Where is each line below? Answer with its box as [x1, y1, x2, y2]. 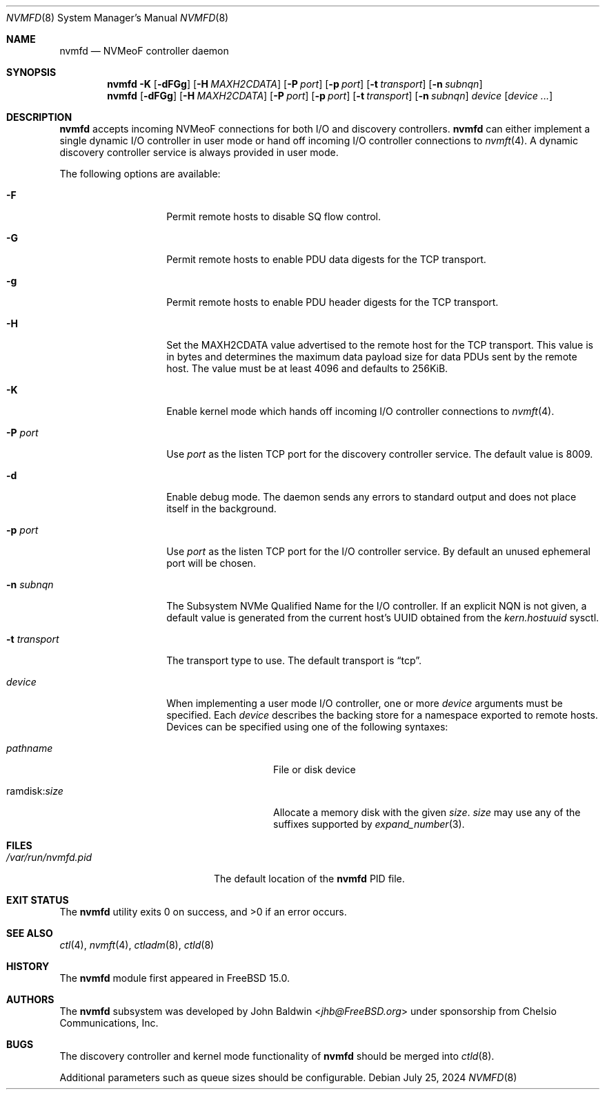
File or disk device [273, 764, 356, 775]
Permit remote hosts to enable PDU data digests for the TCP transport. [166, 253, 486, 265]
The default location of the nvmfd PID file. [214, 873, 405, 884]
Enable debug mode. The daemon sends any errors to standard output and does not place [166, 491, 577, 503]
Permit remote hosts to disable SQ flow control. [166, 211, 381, 222]
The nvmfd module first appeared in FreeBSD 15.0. [59, 972, 290, 984]
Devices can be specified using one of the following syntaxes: [166, 721, 448, 733]
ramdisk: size [6, 785, 63, 797]
